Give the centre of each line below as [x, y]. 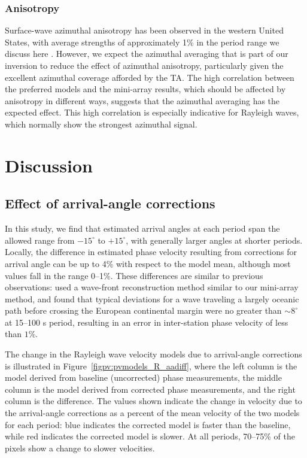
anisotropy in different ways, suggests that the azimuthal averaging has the [142, 100]
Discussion [49, 165]
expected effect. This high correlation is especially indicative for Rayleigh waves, [152, 112]
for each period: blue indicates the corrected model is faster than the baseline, [148, 424]
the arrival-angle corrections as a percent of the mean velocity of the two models [152, 413]
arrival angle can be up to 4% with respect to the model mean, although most [148, 263]
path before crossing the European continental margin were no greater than [143, 310]
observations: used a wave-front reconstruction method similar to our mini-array [152, 287]
